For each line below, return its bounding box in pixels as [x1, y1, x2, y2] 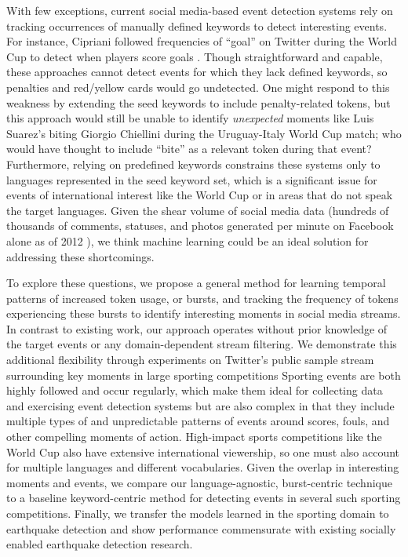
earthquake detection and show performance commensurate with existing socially [6, 520, 396, 537]
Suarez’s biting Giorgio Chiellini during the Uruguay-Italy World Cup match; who [6, 125, 402, 141]
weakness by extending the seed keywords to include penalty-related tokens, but [6, 94, 391, 111]
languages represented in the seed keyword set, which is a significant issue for [6, 171, 377, 187]
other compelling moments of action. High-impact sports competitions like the [6, 428, 382, 445]
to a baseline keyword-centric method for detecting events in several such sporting [6, 490, 401, 506]
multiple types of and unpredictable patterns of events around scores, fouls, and [6, 413, 390, 429]
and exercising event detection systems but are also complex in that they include [6, 397, 395, 413]
